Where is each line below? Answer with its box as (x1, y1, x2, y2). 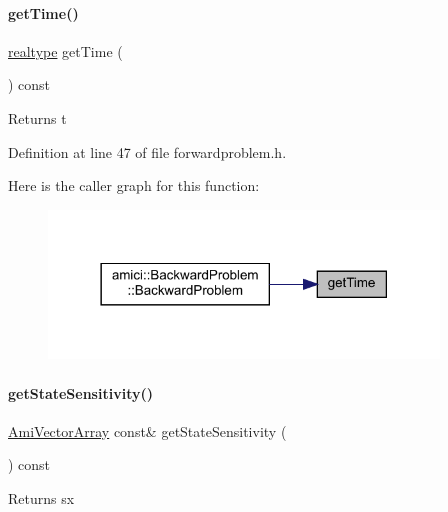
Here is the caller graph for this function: (8, 175, 260, 196)
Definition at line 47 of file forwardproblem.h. (8, 141, 287, 162)
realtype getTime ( (8, 40, 123, 61)
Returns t (8, 107, 67, 128)
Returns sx (8, 487, 75, 508)
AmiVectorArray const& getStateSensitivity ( (8, 420, 287, 441)
